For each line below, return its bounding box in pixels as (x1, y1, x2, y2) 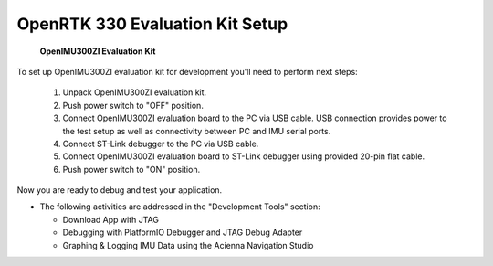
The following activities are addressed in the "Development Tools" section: (39, 201, 320, 212)
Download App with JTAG (62, 214, 160, 225)
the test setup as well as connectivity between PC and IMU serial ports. (62, 125, 331, 136)
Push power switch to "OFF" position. (62, 100, 205, 111)
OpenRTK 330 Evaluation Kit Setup (16, 14, 288, 34)
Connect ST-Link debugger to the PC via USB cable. (62, 138, 259, 149)
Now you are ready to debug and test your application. (16, 185, 223, 196)
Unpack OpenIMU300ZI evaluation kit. (62, 87, 207, 98)
